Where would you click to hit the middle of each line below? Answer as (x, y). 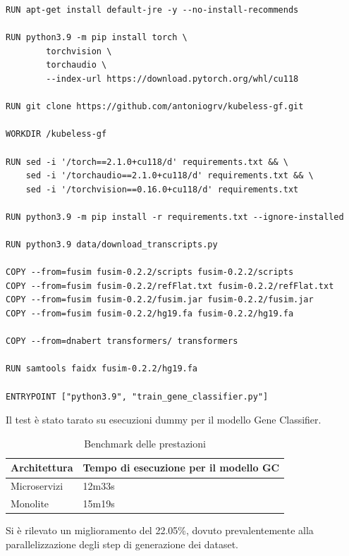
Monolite (30, 504)
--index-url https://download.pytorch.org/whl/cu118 (172, 79)
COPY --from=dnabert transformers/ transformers (122, 341)
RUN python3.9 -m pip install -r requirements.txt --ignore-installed (175, 217)
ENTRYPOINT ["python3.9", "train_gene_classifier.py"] (137, 396)
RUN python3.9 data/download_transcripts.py (112, 245)
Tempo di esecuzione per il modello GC (181, 468)
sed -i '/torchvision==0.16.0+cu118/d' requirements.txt (162, 189)
